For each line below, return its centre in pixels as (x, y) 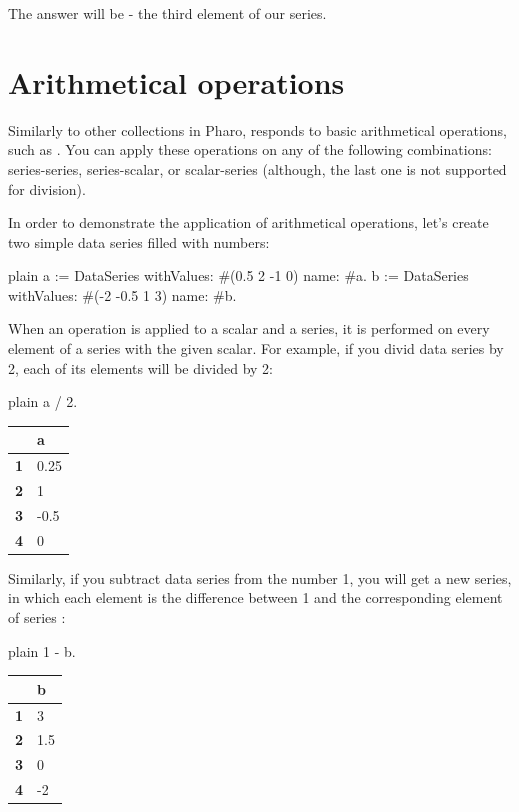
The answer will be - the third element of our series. (167, 13)
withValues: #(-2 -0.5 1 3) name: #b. (122, 294)
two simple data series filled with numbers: (139, 241)
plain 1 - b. (42, 650)
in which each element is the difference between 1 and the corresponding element (255, 597)
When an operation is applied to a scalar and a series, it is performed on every (249, 328)
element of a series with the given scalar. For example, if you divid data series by (256, 348)
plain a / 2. (43, 401)
